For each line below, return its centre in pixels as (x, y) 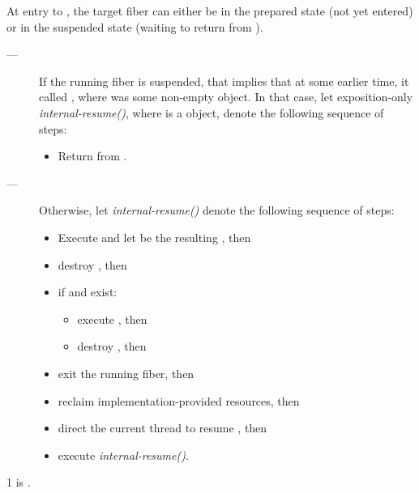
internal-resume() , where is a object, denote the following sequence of (212, 112)
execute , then (112, 319)
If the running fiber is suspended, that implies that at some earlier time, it (224, 81)
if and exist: (88, 292)
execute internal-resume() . (123, 455)
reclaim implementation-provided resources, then (179, 400)
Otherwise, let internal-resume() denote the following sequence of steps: (217, 210)
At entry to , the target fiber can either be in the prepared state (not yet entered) (210, 11)
